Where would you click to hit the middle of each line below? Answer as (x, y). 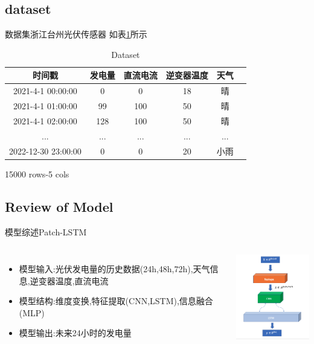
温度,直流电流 (82, 280)
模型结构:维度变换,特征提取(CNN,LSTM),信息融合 (116, 301)
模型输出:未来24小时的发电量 (75, 333)
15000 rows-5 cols (37, 174)
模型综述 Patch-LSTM (46, 231)
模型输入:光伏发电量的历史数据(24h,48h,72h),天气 (114, 269)
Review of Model (59, 206)
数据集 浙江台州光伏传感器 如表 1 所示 (76, 34)
